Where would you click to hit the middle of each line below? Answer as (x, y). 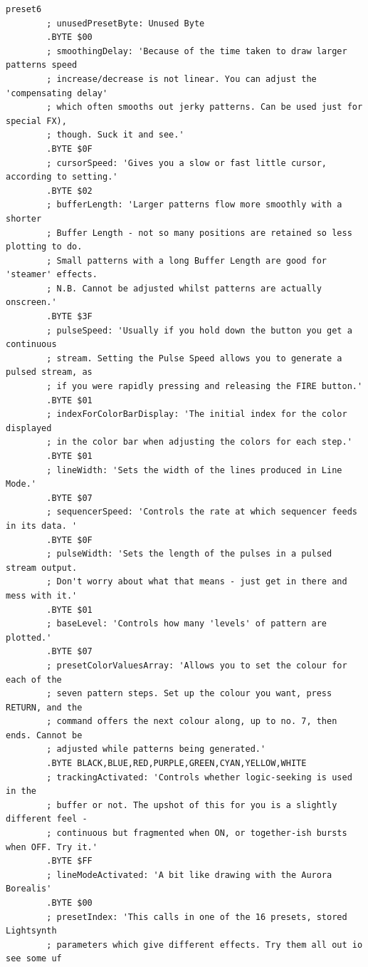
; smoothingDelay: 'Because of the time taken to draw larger (197, 51)
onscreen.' (31, 302)
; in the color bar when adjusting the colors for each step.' (199, 442)
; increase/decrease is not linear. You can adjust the (182, 79)
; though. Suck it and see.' (115, 135)
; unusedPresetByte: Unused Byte (126, 23)
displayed (29, 428)
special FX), (36, 121)
